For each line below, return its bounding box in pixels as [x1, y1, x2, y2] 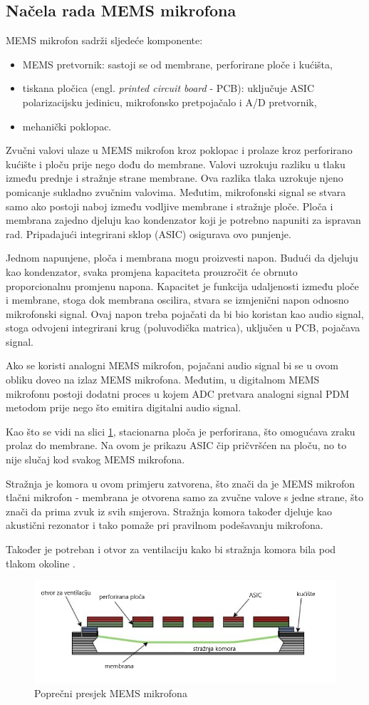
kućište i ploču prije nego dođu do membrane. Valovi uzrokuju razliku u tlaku [6, 156, 345, 171]
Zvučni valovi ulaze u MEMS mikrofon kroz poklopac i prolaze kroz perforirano [6, 143, 353, 158]
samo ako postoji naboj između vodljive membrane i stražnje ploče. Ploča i [6, 198, 333, 213]
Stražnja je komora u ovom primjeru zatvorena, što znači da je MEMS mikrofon [6, 475, 355, 490]
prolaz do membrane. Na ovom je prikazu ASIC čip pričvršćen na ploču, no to [6, 438, 347, 453]
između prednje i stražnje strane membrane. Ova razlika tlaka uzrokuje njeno [6, 170, 343, 185]
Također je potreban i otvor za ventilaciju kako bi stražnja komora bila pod [6, 542, 336, 557]
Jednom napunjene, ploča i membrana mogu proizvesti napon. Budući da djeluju [6, 250, 358, 265]
